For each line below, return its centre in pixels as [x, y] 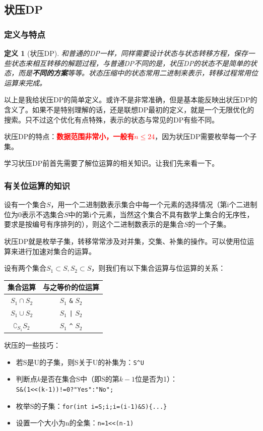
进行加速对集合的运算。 [57, 251]
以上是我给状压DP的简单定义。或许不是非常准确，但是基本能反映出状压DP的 [131, 100]
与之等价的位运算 [71, 287]
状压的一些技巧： [32, 345]
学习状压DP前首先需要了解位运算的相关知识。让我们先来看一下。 [112, 163]
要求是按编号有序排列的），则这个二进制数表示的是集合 [94, 224]
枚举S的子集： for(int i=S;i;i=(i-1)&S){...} [91, 406]
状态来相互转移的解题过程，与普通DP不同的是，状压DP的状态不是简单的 [130, 63]
